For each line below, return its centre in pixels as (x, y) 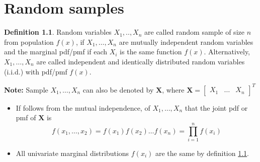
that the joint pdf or (216, 107)
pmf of (26, 117)
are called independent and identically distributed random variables (141, 61)
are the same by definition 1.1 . (202, 153)
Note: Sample (26, 89)
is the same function (151, 52)
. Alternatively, (227, 52)
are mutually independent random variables (186, 42)
